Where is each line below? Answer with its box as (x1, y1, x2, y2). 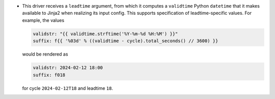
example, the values (22, 17, 65, 23)
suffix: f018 (33, 72, 66, 78)
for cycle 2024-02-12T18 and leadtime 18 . (22, 85, 113, 91)
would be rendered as (22, 51, 68, 57)
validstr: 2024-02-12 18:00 (33, 65, 103, 71)
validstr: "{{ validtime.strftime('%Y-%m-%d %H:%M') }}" (33, 31, 178, 37)
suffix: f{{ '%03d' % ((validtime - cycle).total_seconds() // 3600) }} (33, 38, 218, 44)
